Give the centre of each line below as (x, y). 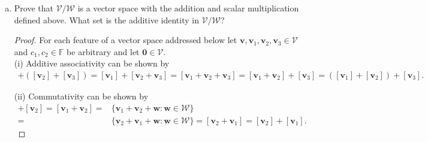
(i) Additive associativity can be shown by (92, 63)
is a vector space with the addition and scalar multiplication (188, 8)
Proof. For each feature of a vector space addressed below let (126, 40)
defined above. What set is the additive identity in (106, 19)
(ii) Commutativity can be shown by (81, 96)
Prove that (34, 8)
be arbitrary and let (103, 51)
